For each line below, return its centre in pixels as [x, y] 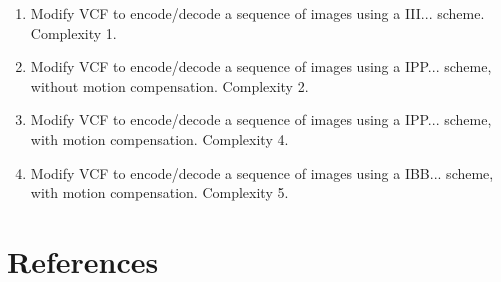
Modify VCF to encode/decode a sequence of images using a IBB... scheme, [262, 172]
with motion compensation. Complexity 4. [159, 138]
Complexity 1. [73, 32]
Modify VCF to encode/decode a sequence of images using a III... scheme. [257, 13]
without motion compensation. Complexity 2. [169, 85]
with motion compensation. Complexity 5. [159, 192]
